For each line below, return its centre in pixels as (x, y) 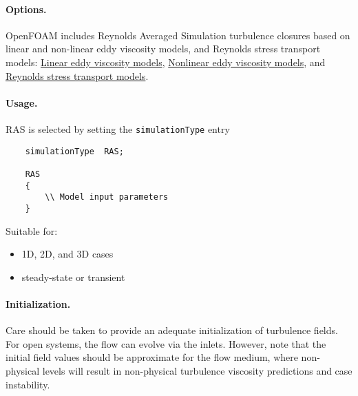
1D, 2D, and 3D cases (67, 254)
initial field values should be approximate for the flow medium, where (152, 357)
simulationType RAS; (74, 151)
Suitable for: (32, 230)
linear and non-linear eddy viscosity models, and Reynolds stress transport (163, 49)
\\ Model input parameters (107, 197)
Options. (26, 9)
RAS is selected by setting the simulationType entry (118, 128)
